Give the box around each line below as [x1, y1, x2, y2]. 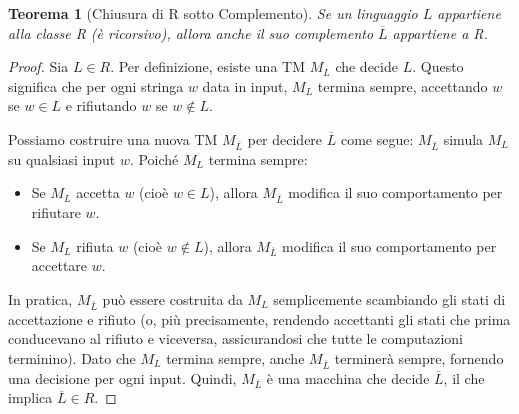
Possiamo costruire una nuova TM [8, 128, 218, 149]
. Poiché [129, 148, 179, 169]
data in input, [202, 75, 288, 96]
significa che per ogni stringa [8, 75, 184, 96]
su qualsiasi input [8, 148, 116, 169]
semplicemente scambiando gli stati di [273, 289, 506, 309]
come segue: [340, 128, 414, 149]
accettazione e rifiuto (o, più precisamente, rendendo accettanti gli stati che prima [8, 308, 511, 329]
